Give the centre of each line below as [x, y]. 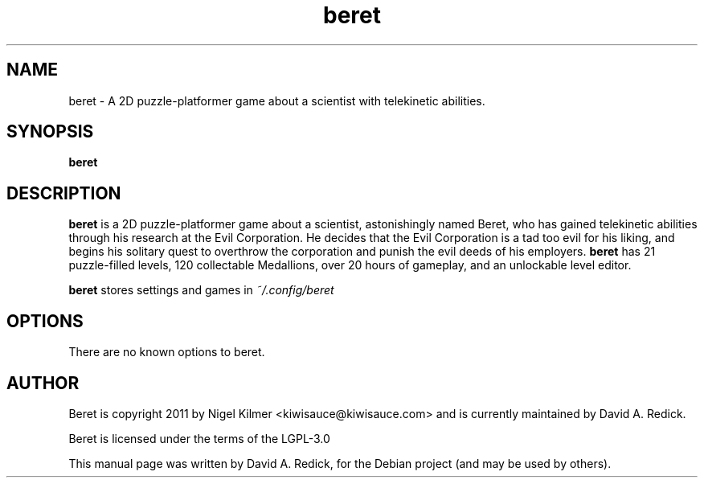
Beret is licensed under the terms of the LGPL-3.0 [199, 438]
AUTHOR [43, 383]
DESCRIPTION [64, 193]
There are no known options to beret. [167, 352]
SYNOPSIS [50, 132]
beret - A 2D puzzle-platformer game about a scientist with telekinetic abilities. [277, 100]
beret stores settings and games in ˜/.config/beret [201, 290]
